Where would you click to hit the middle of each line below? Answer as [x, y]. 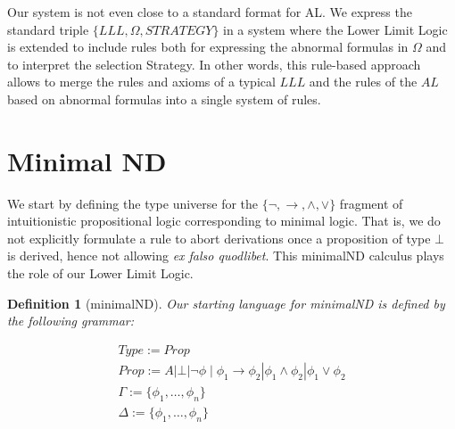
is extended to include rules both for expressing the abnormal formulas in [208, 47]
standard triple [48, 29]
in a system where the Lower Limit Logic [335, 29]
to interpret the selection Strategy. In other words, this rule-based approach [214, 64]
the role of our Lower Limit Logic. [100, 273]
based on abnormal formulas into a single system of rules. [164, 99]
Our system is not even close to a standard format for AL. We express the [210, 12]
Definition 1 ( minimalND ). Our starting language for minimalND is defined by [226, 303]
